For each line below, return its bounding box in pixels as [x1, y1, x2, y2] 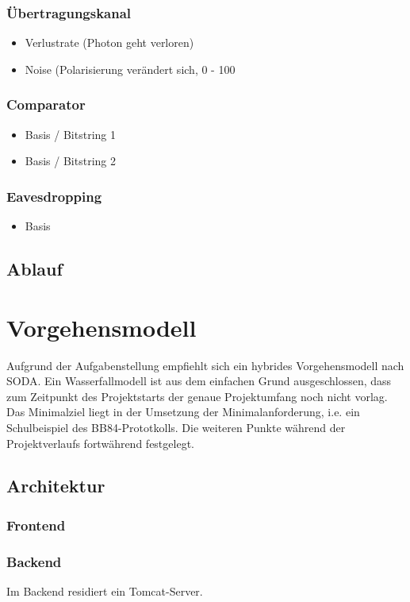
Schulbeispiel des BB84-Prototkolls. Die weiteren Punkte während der [6, 419, 346, 435]
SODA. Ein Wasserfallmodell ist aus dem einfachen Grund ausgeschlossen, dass [6, 372, 392, 389]
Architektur [6, 473, 105, 498]
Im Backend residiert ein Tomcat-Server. [6, 582, 203, 599]
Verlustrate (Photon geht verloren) [25, 34, 194, 51]
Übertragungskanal [6, 2, 132, 22]
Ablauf [6, 257, 63, 281]
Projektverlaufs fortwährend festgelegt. [6, 434, 194, 451]
